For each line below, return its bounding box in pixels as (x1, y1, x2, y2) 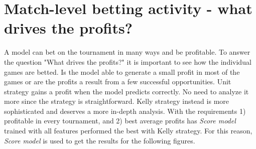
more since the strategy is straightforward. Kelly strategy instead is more (4, 96, 229, 106)
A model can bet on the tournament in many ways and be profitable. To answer (4, 47, 250, 57)
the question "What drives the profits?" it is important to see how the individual (4, 56, 251, 67)
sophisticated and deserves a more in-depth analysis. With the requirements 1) (4, 105, 246, 116)
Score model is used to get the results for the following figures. (4, 135, 195, 145)
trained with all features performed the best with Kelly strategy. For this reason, (4, 125, 252, 136)
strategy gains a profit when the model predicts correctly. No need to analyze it (4, 86, 249, 96)
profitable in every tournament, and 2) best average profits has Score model (4, 115, 236, 126)
